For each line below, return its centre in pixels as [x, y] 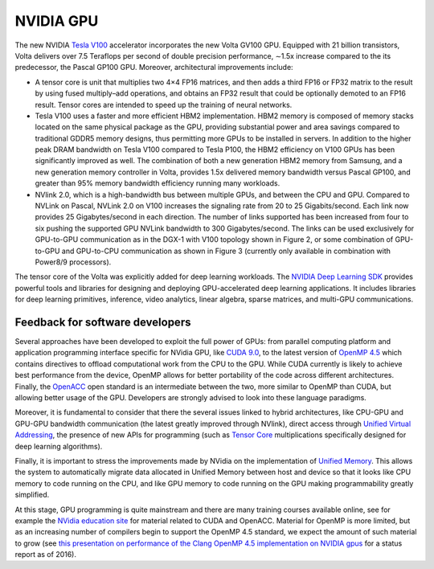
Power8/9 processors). [73, 262]
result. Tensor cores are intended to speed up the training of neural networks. [164, 104]
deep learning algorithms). [59, 446]
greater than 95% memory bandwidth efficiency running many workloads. [158, 183]
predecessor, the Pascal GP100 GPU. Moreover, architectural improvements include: [154, 68]
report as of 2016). [45, 555]
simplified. [32, 495]
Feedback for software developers [103, 322]
